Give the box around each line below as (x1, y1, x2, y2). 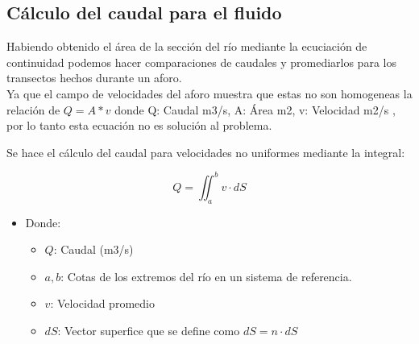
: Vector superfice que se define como (57, 322, 240, 339)
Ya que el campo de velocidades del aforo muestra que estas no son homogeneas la (6, 85, 413, 102)
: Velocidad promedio (50, 295, 155, 312)
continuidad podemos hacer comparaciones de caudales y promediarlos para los (6, 53, 396, 70)
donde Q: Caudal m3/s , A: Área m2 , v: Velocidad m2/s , (114, 101, 396, 118)
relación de (6, 101, 60, 118)
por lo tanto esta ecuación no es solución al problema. (6, 117, 272, 134)
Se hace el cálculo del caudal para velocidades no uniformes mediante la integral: (6, 143, 405, 160)
